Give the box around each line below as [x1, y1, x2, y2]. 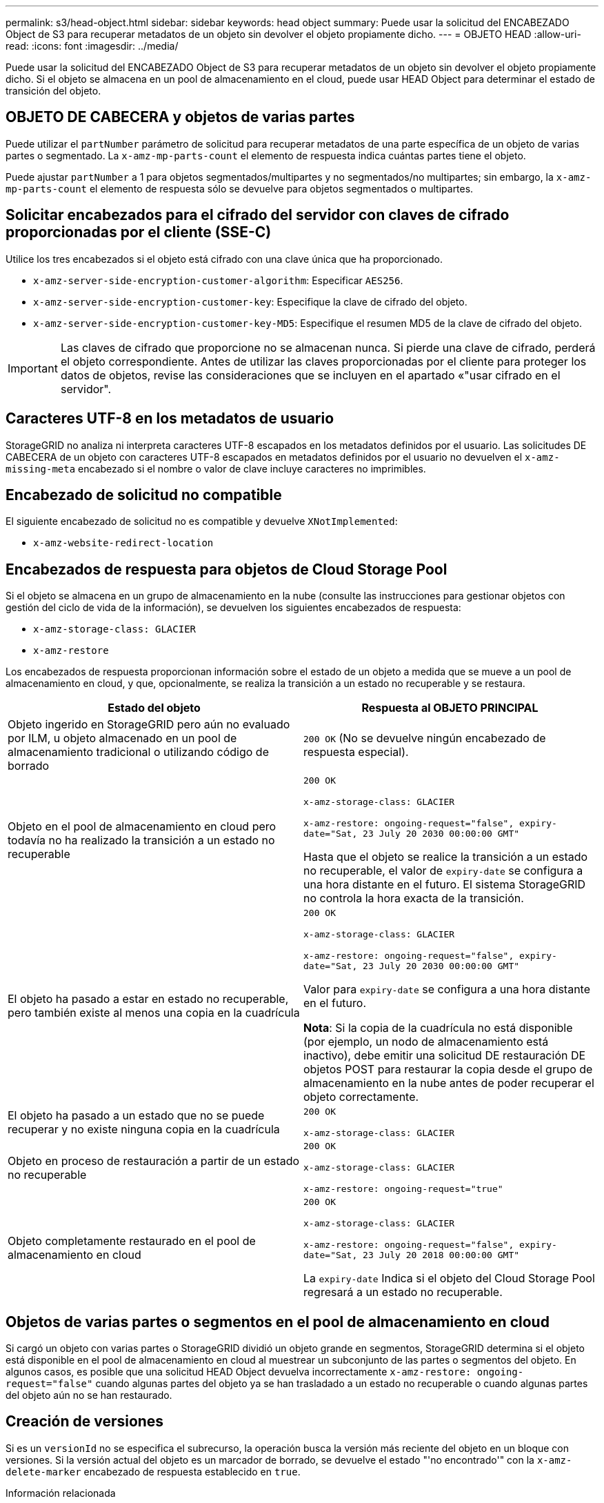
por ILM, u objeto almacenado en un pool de [8, 731, 237, 746]
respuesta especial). [303, 745, 409, 759]
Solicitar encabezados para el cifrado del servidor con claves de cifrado [6, 206, 510, 224]
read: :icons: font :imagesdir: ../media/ [6, 40, 179, 52]
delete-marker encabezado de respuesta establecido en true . [6, 1465, 301, 1477]
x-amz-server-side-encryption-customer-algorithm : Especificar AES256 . [33, 274, 403, 286]
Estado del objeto [108, 701, 201, 715]
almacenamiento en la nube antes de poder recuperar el [303, 1076, 594, 1091]
